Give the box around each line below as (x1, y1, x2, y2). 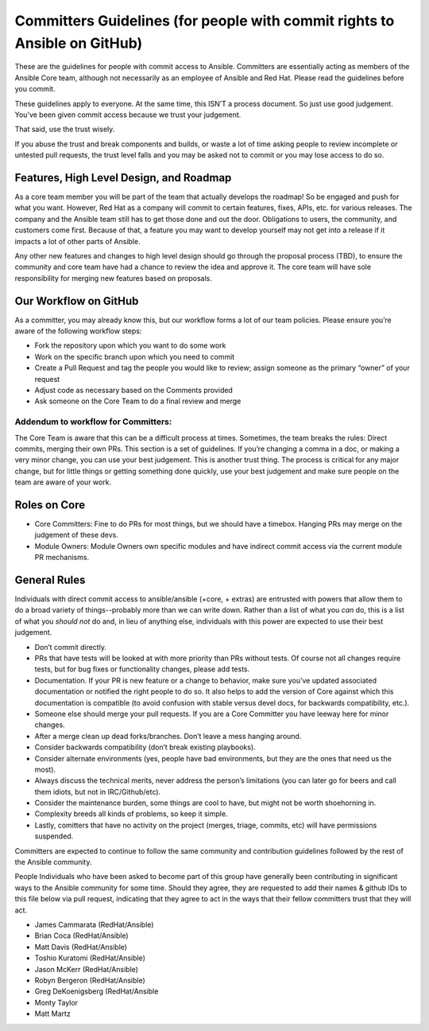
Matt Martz (34, 1009, 71, 1018)
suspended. (34, 831, 74, 841)
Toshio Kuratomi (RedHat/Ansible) (34, 953, 146, 963)
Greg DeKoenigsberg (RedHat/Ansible (34, 986, 159, 996)
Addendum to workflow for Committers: (14, 416, 172, 427)
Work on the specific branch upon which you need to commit (34, 352, 235, 361)
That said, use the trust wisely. (14, 124, 115, 134)
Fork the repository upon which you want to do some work (34, 340, 226, 350)
